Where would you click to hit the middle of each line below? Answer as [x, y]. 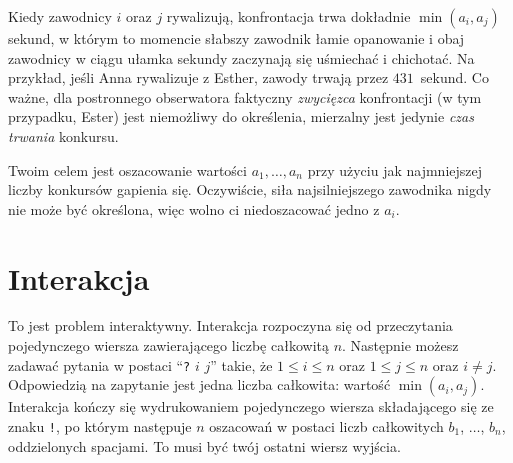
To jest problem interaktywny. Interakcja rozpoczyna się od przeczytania [230, 325]
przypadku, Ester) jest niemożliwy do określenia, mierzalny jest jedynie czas [241, 116]
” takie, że [241, 364]
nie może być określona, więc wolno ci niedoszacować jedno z [194, 208]
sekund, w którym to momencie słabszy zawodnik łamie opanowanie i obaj [236, 38]
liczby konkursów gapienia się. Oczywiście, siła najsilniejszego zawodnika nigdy [250, 189]
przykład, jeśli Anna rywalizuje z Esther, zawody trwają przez [198, 77]
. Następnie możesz [400, 345]
